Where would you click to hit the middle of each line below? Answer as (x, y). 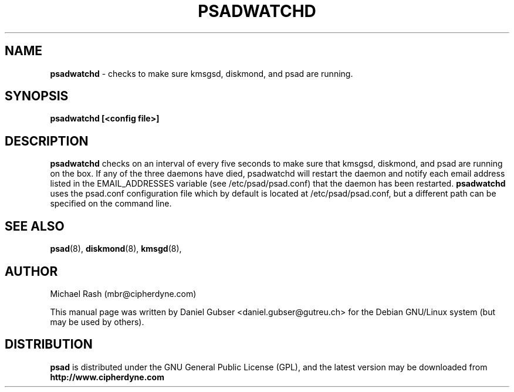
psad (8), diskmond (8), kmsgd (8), (116, 249)
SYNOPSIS (37, 96)
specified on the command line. (111, 204)
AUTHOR (31, 271)
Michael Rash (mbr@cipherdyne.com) (123, 293)
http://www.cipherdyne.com (107, 377)
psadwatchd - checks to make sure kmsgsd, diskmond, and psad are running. (202, 73)
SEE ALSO (35, 226)
